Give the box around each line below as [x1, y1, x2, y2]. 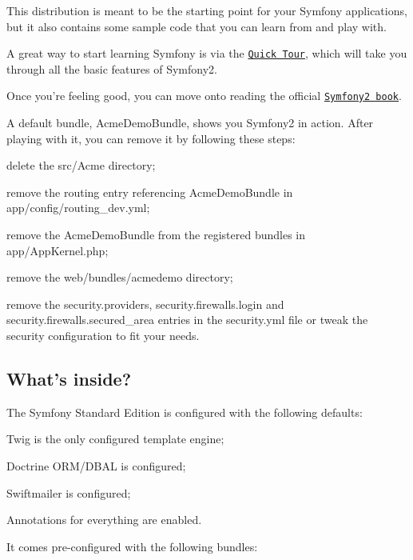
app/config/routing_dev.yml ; [6, 199, 150, 216]
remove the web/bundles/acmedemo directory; [6, 269, 233, 286]
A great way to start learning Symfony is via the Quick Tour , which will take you [6, 45, 407, 62]
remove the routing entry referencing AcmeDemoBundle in [6, 183, 293, 200]
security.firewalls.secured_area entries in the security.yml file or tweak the [6, 311, 368, 328]
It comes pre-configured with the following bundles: [6, 538, 258, 554]
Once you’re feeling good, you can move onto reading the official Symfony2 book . [6, 87, 402, 104]
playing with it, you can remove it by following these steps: [6, 130, 296, 146]
